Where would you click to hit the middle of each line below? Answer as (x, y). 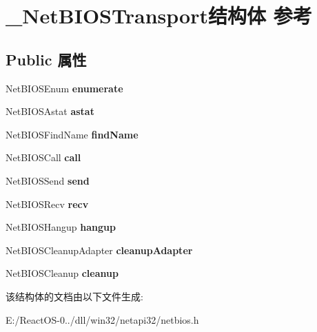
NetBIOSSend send (48, 180)
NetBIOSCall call (43, 157)
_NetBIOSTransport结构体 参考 (159, 15)
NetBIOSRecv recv (47, 204)
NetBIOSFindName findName (72, 134)
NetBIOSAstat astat (50, 111)
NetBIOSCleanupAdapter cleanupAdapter (99, 250)
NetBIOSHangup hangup (61, 227)
